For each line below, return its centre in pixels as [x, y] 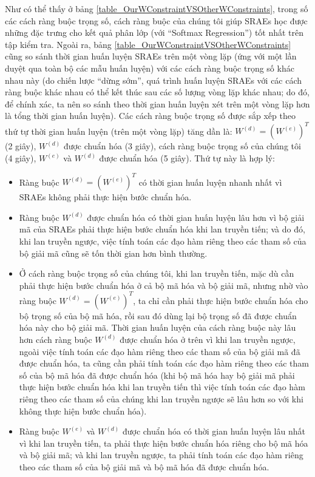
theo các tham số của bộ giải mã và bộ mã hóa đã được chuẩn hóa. [144, 466]
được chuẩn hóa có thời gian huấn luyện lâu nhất [214, 431]
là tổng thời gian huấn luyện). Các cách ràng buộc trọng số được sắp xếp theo [150, 116]
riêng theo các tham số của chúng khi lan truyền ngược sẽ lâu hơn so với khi [161, 398]
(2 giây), [21, 146]
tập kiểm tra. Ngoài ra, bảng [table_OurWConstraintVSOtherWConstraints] [148, 44]
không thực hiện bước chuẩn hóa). [83, 411]
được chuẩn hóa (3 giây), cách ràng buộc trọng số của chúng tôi [182, 146]
